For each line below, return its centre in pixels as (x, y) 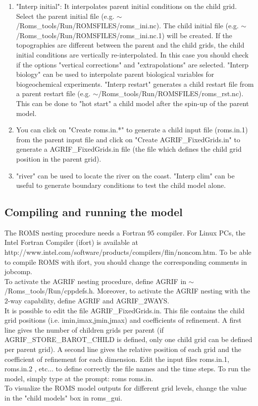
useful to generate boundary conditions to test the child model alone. (121, 185)
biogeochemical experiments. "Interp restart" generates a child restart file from (135, 84)
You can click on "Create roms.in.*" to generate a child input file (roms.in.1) (132, 130)
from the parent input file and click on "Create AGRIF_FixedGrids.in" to (128, 139)
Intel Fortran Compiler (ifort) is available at (71, 242)
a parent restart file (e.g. (53, 93)
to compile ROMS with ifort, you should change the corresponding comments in (126, 261)
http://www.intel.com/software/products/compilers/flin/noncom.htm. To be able (128, 252)
